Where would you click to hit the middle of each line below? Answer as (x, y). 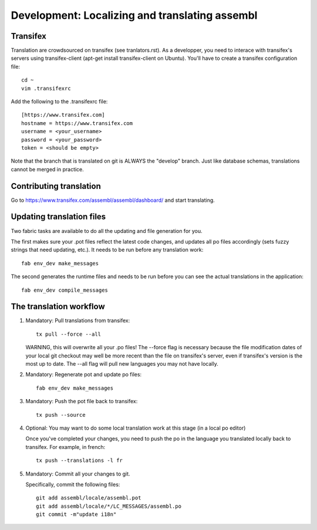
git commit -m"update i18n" (76, 514)
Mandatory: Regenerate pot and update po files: (84, 374)
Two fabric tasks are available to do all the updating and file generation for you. (107, 231)
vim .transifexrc (46, 88)
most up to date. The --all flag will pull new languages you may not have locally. (122, 363)
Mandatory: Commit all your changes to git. (78, 474)
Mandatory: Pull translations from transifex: (78, 320)
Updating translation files (58, 217)
